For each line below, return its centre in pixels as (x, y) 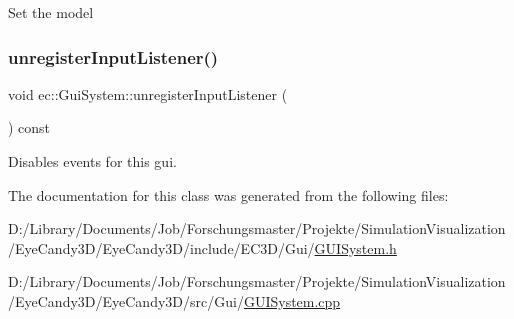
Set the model (51, 12)
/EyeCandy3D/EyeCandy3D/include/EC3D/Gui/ (161, 247)
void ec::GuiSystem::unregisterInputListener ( (148, 93)
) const (29, 127)
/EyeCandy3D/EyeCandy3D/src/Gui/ (126, 300)
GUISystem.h (355, 247)
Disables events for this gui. (92, 161)
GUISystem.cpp (292, 300)
